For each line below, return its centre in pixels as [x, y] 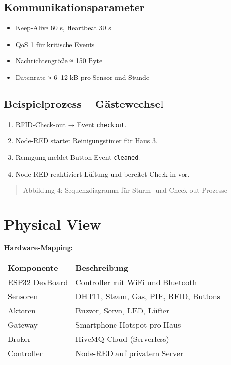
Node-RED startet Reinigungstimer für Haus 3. [86, 141]
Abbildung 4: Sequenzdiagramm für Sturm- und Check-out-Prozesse [125, 190]
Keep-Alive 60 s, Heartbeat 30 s [63, 28]
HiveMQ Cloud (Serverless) [122, 339]
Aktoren [22, 310]
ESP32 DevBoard [38, 282]
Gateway [23, 324]
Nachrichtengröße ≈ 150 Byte [59, 61]
